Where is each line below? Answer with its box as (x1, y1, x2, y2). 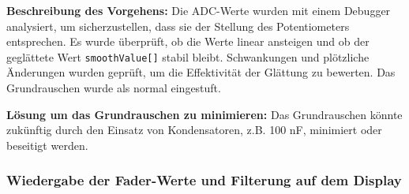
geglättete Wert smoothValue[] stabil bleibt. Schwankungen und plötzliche (6, 48, 370, 65)
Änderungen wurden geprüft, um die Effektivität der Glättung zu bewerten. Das (6, 64, 396, 80)
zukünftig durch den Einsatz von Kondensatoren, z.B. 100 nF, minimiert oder (6, 121, 382, 138)
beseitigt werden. (6, 136, 88, 153)
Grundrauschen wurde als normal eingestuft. (6, 80, 221, 96)
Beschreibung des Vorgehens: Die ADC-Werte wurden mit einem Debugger (6, 2, 391, 18)
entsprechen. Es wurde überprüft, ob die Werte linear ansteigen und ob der (6, 33, 370, 50)
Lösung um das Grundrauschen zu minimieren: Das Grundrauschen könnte (6, 106, 403, 122)
